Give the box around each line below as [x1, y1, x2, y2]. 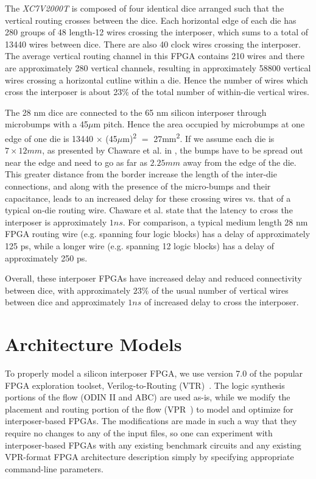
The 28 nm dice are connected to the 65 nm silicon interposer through [5, 105, 267, 118]
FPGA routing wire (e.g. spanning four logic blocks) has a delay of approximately [5, 227, 311, 240]
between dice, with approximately [5, 283, 131, 296]
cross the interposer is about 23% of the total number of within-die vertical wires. [5, 85, 309, 98]
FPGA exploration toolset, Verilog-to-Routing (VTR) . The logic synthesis [5, 378, 285, 391]
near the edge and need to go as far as [5, 155, 147, 168]
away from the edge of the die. [183, 155, 297, 168]
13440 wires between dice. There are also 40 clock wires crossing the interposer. [5, 37, 301, 50]
